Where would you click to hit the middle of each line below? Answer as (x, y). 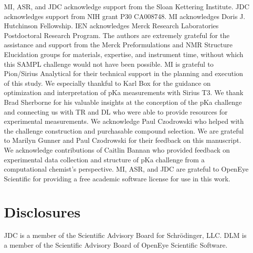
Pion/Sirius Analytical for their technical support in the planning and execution (124, 73)
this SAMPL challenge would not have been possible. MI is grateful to (109, 64)
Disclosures (42, 212)
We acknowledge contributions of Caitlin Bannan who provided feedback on (117, 149)
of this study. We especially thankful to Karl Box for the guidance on (107, 83)
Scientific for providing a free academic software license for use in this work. (117, 178)
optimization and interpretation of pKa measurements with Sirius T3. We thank (124, 92)
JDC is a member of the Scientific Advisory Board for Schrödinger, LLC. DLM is (125, 235)
